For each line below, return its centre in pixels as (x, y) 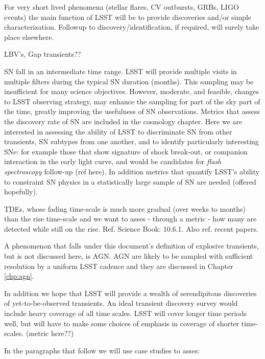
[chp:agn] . (19, 276)
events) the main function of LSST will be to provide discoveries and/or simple (128, 17)
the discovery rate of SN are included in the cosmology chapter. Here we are (123, 121)
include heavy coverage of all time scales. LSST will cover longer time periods (125, 313)
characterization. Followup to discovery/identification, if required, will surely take (132, 27)
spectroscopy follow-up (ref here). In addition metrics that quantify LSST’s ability (132, 171)
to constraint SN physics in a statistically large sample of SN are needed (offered (130, 181)
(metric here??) (50, 333)
